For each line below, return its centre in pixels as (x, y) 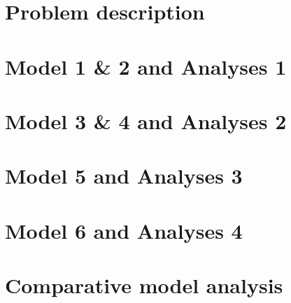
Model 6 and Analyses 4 (124, 230)
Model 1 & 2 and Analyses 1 (146, 66)
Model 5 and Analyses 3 (124, 176)
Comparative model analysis (144, 285)
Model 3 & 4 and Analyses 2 (146, 120)
